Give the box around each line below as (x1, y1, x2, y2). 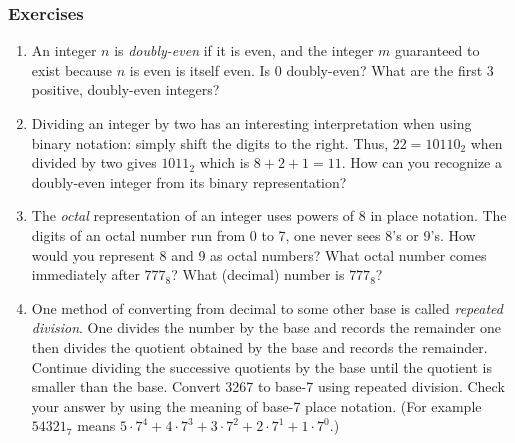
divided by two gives (31, 152, 157, 173)
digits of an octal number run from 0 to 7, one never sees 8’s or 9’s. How (31, 224, 476, 245)
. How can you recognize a (341, 152, 502, 173)
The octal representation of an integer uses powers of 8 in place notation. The (31, 205, 507, 226)
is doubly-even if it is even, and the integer (114, 40, 374, 61)
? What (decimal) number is (171, 264, 345, 285)
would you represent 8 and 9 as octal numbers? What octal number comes (31, 244, 487, 265)
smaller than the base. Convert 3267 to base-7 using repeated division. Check (31, 376, 505, 397)
